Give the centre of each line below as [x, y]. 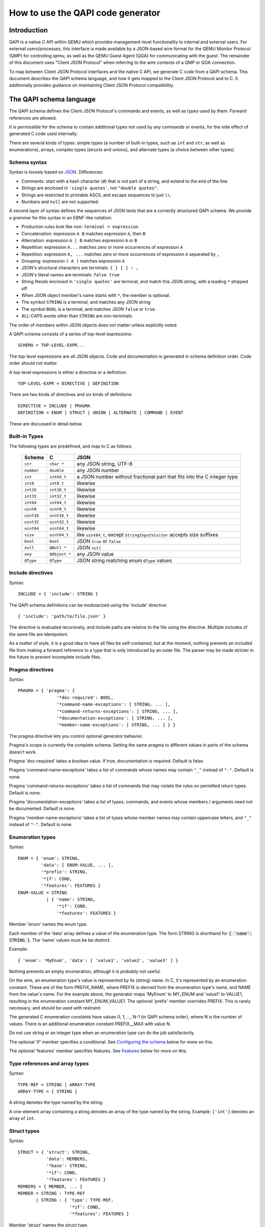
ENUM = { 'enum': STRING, [49, 858]
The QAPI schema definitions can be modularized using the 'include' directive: [88, 605]
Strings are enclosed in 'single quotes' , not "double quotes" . [90, 188]
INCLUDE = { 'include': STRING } [58, 594]
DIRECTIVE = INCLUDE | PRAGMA [54, 406]
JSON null [89, 548]
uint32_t [59, 522]
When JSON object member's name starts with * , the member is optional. [96, 295]
